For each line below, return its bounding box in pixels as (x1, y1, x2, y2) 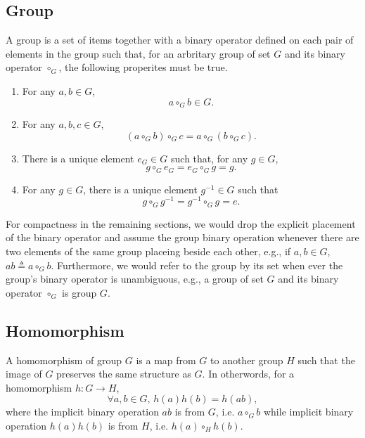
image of (6, 366, 42, 381)
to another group (210, 352, 283, 367)
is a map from (136, 352, 196, 367)
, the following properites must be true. (58, 60, 228, 75)
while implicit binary (263, 404, 354, 419)
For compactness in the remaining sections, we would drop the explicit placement (6, 216, 356, 231)
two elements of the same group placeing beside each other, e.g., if (6, 243, 291, 258)
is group (62, 285, 97, 299)
